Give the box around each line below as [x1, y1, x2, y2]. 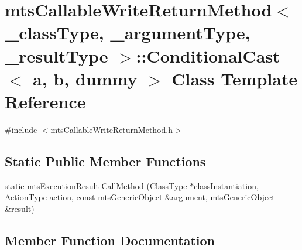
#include [5, 123, 37, 135]
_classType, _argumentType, [5, 20, 250, 44]
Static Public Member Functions [5, 152, 206, 170]
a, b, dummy [33, 66, 138, 90]
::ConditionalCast [136, 43, 280, 67]
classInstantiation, [194, 179, 259, 191]
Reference [5, 89, 86, 113]
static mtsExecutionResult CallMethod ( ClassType [5, 179, 187, 191]
